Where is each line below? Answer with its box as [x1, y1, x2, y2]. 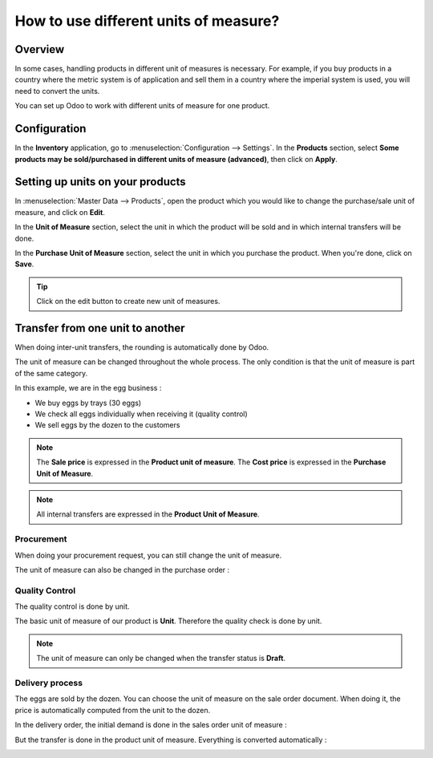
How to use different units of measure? [14, 12, 280, 30]
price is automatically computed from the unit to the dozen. [14, 705, 211, 715]
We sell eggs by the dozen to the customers [34, 420, 180, 430]
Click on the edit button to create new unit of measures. [36, 297, 221, 306]
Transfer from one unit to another [14, 321, 185, 334]
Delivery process [14, 677, 83, 688]
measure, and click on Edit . [14, 207, 106, 217]
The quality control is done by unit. [14, 602, 130, 611]
